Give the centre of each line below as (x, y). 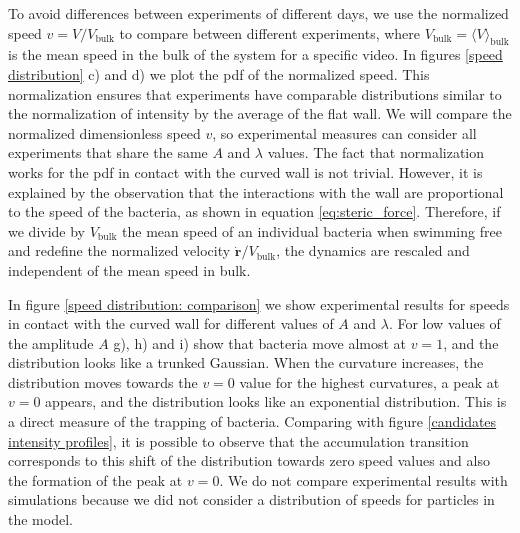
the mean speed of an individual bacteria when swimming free (312, 230)
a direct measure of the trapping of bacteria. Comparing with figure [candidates (252, 421)
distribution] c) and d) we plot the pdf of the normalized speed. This (219, 73)
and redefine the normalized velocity (119, 250)
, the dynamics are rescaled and (373, 250)
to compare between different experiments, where (270, 32)
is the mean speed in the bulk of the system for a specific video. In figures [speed (255, 54)
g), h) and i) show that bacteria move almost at (260, 342)
